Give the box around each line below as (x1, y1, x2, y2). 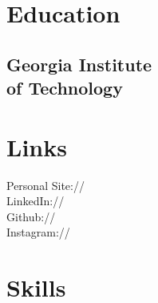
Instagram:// (6, 224, 70, 240)
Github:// (6, 208, 56, 224)
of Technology (6, 75, 123, 100)
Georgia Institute (6, 51, 152, 76)
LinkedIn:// (6, 192, 65, 209)
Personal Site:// (6, 176, 85, 193)
